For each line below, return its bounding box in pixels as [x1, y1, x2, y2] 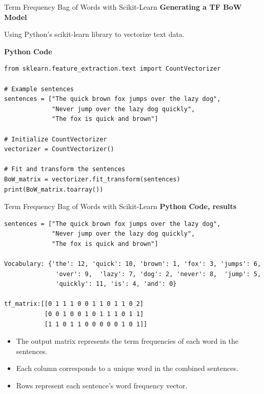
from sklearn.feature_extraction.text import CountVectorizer [4, 65, 221, 73]
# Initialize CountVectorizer [4, 135, 107, 143]
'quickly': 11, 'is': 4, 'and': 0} [55, 280, 177, 288]
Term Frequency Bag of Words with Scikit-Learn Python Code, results [4, 201, 237, 212]
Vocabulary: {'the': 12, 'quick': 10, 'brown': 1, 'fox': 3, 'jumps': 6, [4, 260, 261, 268]
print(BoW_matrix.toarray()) [4, 185, 104, 193]
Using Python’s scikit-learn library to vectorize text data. [4, 29, 185, 39]
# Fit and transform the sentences [4, 165, 126, 173]
